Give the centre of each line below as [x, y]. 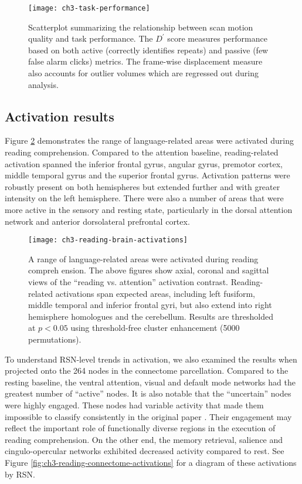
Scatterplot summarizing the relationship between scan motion [141, 27]
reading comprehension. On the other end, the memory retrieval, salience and [144, 439]
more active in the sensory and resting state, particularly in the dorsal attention [149, 209]
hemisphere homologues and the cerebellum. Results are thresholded [151, 316]
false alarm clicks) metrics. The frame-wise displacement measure [145, 61]
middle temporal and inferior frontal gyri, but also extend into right [150, 305]
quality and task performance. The [91, 38]
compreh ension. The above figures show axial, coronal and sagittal [149, 270]
